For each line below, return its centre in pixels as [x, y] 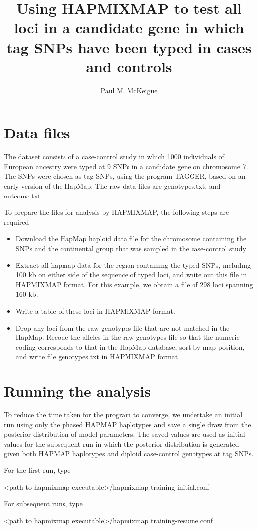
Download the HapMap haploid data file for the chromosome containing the [131, 238]
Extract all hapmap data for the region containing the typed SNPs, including [133, 265]
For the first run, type [37, 470]
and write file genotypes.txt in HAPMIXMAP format [97, 357]
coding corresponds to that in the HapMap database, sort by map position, [130, 347]
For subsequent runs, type [43, 503]
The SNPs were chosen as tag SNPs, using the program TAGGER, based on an [125, 176]
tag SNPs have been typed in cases [129, 47]
